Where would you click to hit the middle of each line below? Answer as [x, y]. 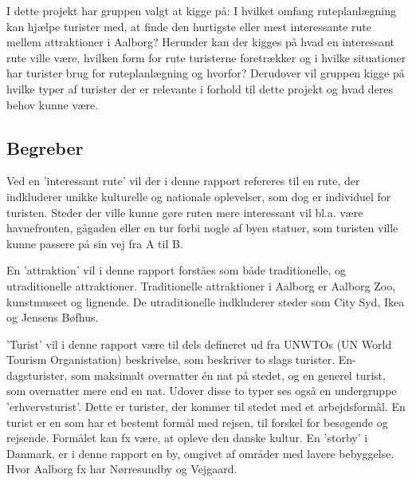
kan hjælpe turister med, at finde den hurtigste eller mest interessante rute [189, 26]
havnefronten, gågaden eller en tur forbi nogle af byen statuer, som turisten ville [202, 228]
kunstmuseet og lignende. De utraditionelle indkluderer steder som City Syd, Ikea [206, 301]
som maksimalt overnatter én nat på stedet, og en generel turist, [228, 375]
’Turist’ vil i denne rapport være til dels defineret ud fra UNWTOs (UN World [199, 344]
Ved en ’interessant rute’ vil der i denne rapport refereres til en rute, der [183, 181]
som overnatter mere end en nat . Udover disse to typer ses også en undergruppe [202, 391]
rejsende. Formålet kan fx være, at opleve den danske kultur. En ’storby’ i [187, 438]
